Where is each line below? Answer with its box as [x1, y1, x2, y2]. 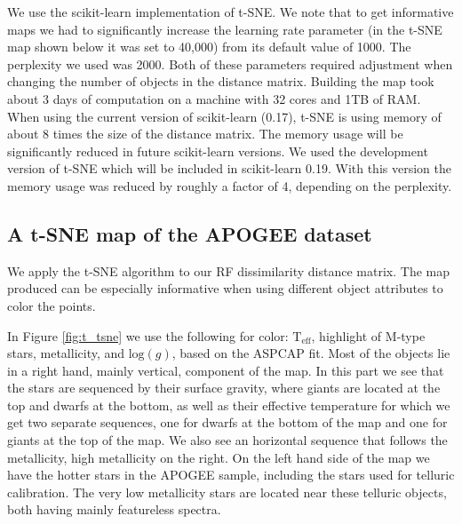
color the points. [7, 296, 96, 314]
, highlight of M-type [311, 326, 426, 345]
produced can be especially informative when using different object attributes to [7, 279, 443, 298]
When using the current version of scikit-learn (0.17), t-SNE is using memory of [7, 107, 442, 125]
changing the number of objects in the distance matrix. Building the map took [7, 72, 434, 91]
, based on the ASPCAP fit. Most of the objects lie [171, 344, 450, 362]
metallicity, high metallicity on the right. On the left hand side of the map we [7, 448, 430, 466]
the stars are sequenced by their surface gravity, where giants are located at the [7, 378, 441, 397]
